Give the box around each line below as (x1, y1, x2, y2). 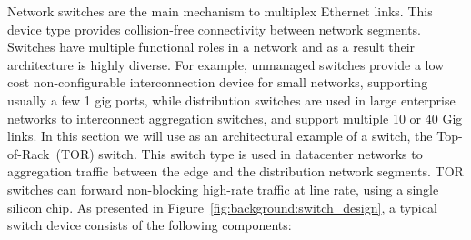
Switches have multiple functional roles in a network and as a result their (7, 37, 416, 56)
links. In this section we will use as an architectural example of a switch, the (7, 126, 433, 145)
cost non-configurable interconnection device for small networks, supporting (7, 73, 428, 92)
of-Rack (7, 144, 50, 163)
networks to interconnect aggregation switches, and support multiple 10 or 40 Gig (7, 108, 463, 127)
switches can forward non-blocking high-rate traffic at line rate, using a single (7, 179, 439, 198)
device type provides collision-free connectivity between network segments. (7, 19, 421, 38)
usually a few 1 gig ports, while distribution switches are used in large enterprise (7, 90, 456, 109)
